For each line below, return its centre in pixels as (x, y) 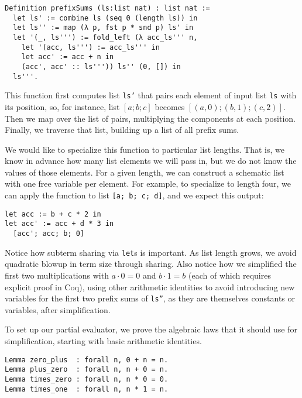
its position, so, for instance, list (62, 106)
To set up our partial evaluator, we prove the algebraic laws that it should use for (151, 329)
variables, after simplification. (58, 309)
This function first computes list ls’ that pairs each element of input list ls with (151, 95)
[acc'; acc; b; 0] (49, 234)
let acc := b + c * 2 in (53, 214)
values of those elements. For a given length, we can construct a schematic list (145, 172)
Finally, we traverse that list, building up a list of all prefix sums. (122, 130)
